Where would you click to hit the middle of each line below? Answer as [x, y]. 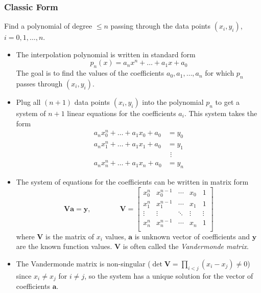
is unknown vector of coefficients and [192, 236]
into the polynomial [173, 102]
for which [220, 73]
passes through [39, 83]
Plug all [28, 102]
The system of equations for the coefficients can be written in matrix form [132, 181]
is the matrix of [70, 236]
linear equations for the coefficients [122, 113]
